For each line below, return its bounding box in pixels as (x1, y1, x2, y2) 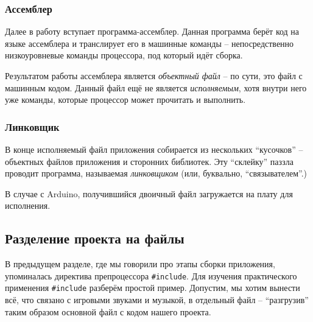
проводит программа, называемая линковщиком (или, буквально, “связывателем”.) (5, 167, 308, 180)
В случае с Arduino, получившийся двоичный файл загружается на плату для (5, 187, 293, 200)
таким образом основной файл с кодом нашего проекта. (5, 305, 211, 318)
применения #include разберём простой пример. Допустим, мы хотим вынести (5, 281, 300, 294)
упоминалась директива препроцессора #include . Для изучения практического (5, 269, 297, 282)
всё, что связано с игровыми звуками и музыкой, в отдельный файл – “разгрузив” (5, 293, 309, 306)
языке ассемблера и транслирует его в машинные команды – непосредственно (5, 37, 294, 49)
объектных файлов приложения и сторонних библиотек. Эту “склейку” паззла (5, 155, 294, 167)
